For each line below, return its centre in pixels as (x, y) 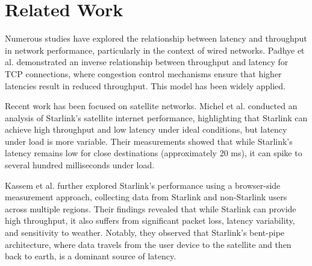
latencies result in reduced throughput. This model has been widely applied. (145, 85)
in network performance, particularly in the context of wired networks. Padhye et (155, 50)
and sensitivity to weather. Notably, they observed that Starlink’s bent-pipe (145, 233)
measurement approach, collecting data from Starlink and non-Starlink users (146, 197)
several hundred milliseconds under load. (80, 165)
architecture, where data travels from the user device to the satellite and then (148, 244)
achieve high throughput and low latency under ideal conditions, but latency (146, 129)
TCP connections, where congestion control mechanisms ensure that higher (143, 73)
